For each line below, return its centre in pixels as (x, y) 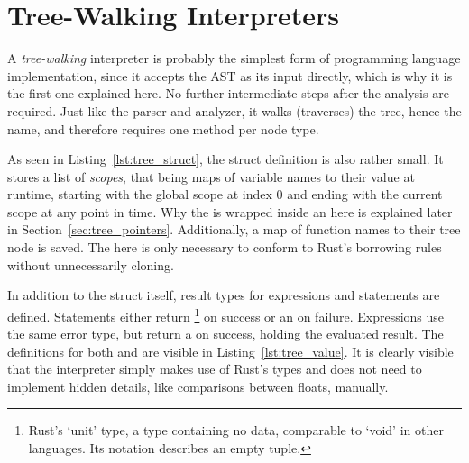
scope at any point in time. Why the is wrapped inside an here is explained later (230, 211)
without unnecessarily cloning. (91, 264)
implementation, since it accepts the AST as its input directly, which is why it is (230, 75)
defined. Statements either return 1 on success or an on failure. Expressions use (226, 314)
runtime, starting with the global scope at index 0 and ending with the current (225, 194)
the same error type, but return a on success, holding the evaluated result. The (225, 334)
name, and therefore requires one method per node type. (163, 128)
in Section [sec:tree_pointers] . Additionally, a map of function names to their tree (234, 229)
